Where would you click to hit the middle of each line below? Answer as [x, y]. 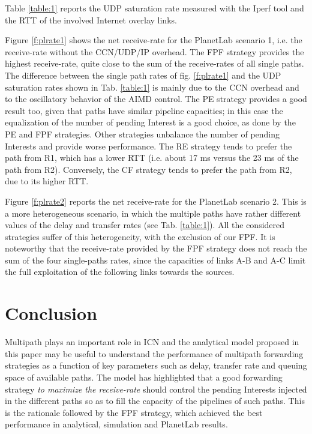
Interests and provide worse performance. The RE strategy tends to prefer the [148, 146]
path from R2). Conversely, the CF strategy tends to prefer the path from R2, [148, 169]
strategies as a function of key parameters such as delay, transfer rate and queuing [156, 365]
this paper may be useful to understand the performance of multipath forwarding [154, 353]
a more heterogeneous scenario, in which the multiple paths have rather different [153, 213]
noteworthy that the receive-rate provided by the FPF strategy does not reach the [156, 248]
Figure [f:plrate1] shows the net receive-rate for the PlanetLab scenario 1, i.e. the [154, 40]
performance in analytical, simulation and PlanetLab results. [116, 424]
